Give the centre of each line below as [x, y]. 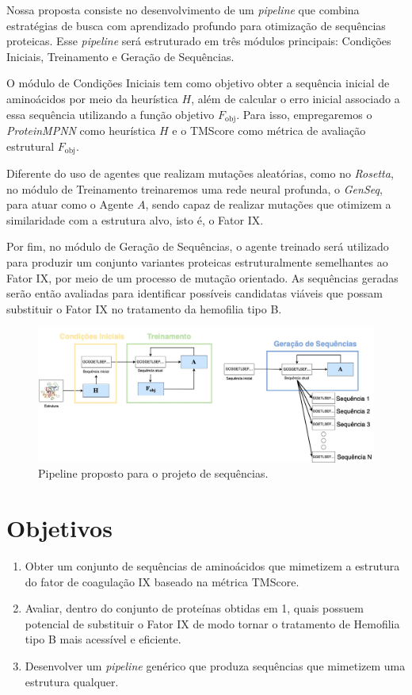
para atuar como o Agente [70, 204]
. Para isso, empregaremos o [304, 114]
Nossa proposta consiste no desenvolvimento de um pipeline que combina [183, 10]
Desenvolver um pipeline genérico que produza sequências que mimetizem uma [215, 666]
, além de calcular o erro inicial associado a [296, 98]
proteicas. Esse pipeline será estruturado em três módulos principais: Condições [199, 41]
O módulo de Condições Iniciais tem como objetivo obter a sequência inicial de [198, 83]
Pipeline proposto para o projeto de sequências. [153, 473]
